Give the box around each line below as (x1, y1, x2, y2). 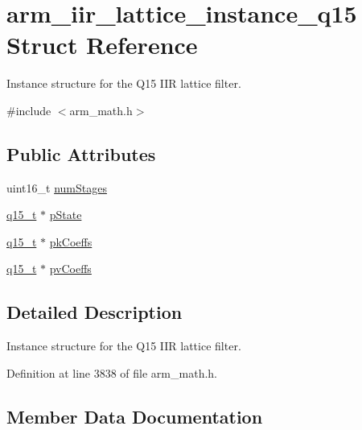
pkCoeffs (49, 233, 93, 250)
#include (6, 101, 51, 118)
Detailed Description (6, 300, 183, 325)
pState (49, 206, 82, 223)
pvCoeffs (49, 260, 92, 277)
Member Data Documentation (6, 403, 263, 428)
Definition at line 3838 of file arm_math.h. (6, 364, 217, 381)
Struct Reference (6, 28, 198, 61)
